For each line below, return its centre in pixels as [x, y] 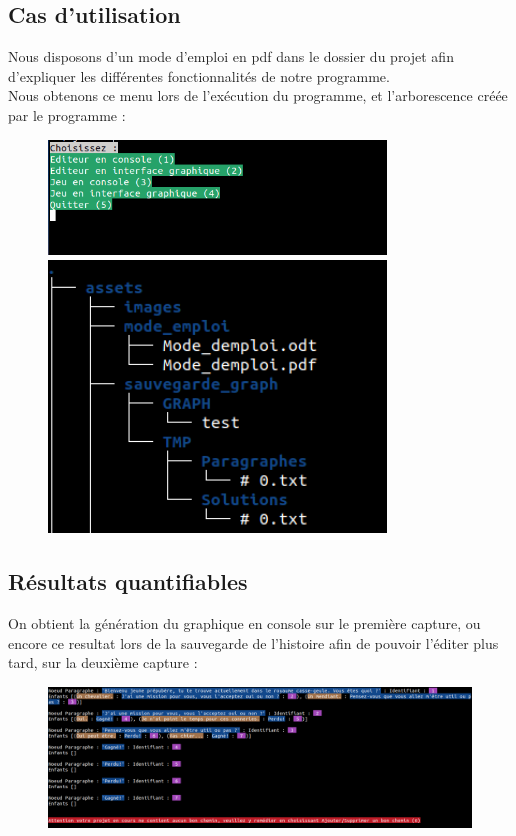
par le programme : [67, 114]
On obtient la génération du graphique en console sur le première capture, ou [244, 623]
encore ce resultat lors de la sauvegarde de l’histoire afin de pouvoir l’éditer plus [253, 642]
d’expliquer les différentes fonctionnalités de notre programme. [199, 75]
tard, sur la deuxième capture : [103, 662]
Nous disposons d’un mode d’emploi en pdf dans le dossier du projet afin [231, 56]
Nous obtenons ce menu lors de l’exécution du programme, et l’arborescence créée [258, 95]
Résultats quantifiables [128, 581]
